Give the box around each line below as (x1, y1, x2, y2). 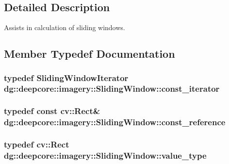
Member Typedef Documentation (4, 46, 175, 61)
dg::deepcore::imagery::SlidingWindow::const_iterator (4, 82, 220, 95)
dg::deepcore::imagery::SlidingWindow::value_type (4, 149, 207, 161)
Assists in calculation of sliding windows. (4, 22, 125, 33)
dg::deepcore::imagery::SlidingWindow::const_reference (4, 116, 226, 128)
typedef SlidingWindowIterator (4, 71, 129, 83)
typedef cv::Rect (4, 138, 69, 150)
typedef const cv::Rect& (4, 105, 100, 117)
